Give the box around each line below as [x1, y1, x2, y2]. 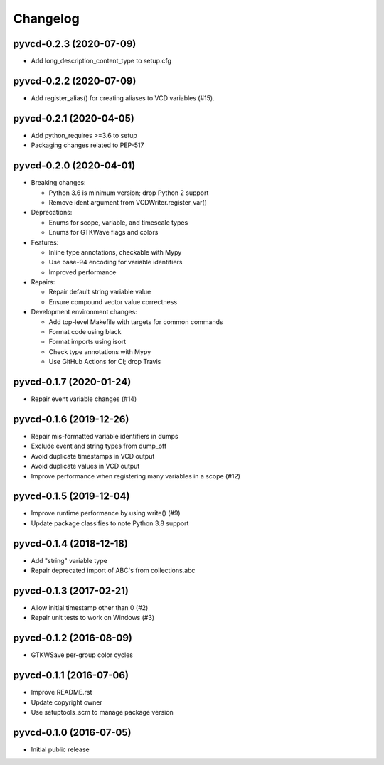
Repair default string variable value [48, 288, 151, 296]
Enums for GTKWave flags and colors [48, 228, 159, 237]
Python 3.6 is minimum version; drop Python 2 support [48, 188, 209, 197]
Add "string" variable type [31, 556, 108, 565]
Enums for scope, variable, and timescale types [48, 218, 188, 227]
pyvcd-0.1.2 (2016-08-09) [13, 632, 133, 644]
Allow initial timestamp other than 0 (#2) [31, 604, 149, 612]
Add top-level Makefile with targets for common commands [48, 317, 223, 326]
